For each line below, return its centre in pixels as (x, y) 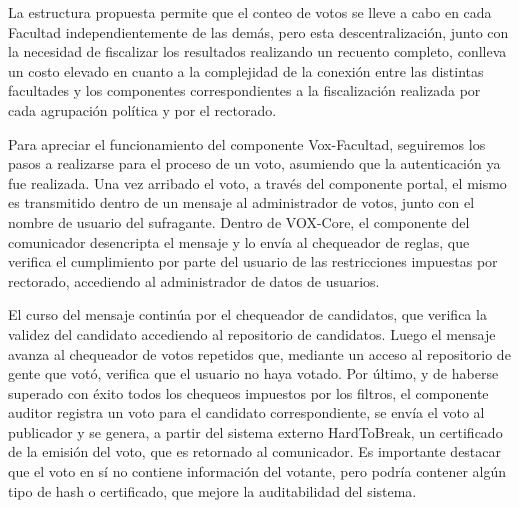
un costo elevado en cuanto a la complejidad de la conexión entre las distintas (246, 70)
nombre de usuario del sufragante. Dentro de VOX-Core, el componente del (239, 221)
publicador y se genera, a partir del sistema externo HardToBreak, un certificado (255, 431)
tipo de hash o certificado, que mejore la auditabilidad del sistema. (212, 490)
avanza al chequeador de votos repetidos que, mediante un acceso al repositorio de (259, 353)
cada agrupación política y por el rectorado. (142, 109)
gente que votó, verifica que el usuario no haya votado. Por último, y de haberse (253, 373)
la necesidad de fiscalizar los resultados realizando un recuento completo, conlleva (257, 51)
